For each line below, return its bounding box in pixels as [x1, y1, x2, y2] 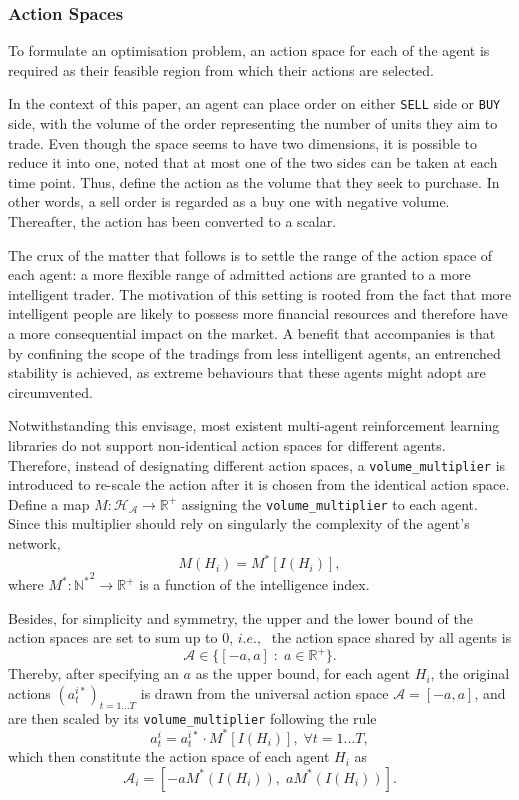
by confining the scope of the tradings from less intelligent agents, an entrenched [8, 342, 501, 363]
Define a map [8, 493, 90, 514]
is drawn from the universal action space [140, 683, 389, 704]
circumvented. [8, 381, 93, 402]
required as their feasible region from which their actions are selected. [8, 59, 435, 80]
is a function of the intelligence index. [139, 574, 370, 595]
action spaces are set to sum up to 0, [8, 627, 234, 648]
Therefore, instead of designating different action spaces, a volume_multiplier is [8, 454, 506, 475]
